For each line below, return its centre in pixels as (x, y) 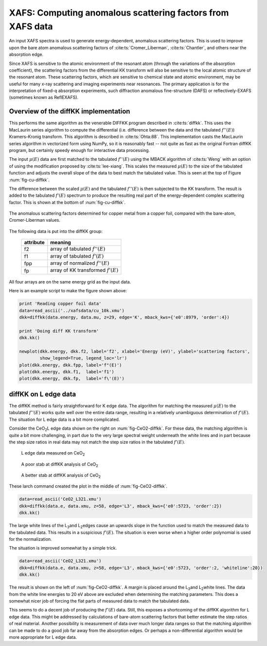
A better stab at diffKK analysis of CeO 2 (61, 476)
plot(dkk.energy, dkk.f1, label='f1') (67, 372)
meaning (61, 243)
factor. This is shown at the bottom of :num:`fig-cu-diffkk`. (67, 202)
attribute (34, 243)
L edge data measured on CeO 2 (53, 454)
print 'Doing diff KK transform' (59, 331)
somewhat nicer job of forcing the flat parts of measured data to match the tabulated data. (99, 601)
